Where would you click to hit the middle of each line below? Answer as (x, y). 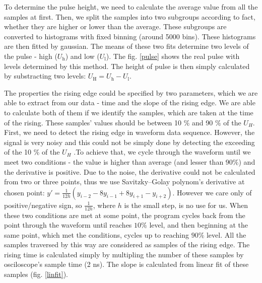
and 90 (203, 122)
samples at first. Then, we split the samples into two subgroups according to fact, (130, 16)
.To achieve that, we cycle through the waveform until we (162, 152)
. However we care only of (212, 192)
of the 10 (18, 152)
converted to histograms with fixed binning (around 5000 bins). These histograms (130, 36)
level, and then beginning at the (199, 225)
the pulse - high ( (31, 56)
